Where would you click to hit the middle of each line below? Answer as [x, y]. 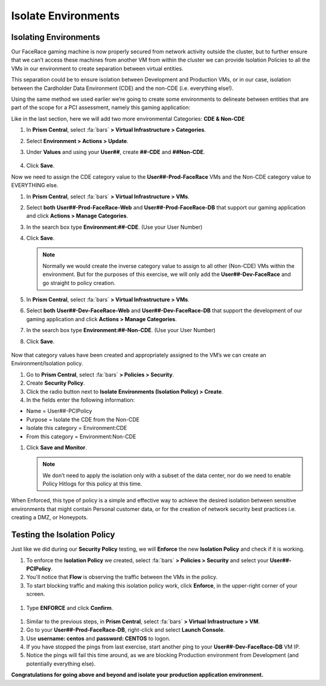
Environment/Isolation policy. [47, 364]
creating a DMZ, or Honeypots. [50, 518]
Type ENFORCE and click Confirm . [70, 607]
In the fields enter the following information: [81, 400]
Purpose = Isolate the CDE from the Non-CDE [83, 419]
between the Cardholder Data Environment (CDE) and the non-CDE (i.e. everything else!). [122, 88]
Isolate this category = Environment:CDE [77, 428]
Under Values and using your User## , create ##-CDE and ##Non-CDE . [116, 152]
